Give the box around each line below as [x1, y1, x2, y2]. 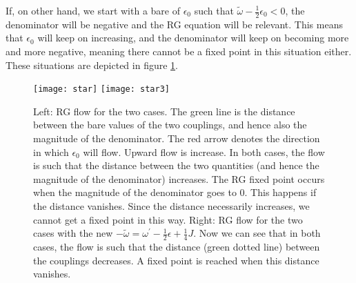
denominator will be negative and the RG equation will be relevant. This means [6, 17, 343, 31]
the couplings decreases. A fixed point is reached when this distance [33, 253, 319, 267]
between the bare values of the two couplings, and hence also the [33, 117, 307, 132]
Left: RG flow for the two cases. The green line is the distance [33, 104, 295, 118]
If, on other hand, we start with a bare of [6, 3, 180, 17]
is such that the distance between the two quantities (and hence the [33, 158, 319, 173]
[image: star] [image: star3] [33, 84, 170, 95]
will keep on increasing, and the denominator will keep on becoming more [37, 30, 349, 45]
